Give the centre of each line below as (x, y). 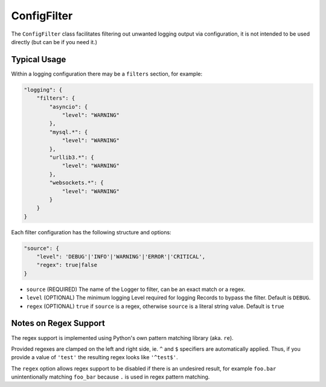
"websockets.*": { (76, 183)
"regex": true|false (67, 265)
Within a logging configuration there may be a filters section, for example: (107, 74)
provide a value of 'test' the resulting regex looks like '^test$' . (94, 357)
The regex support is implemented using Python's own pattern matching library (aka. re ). (122, 337)
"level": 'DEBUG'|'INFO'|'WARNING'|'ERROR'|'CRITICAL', (121, 257)
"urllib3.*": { (72, 157)
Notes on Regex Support (58, 323)
